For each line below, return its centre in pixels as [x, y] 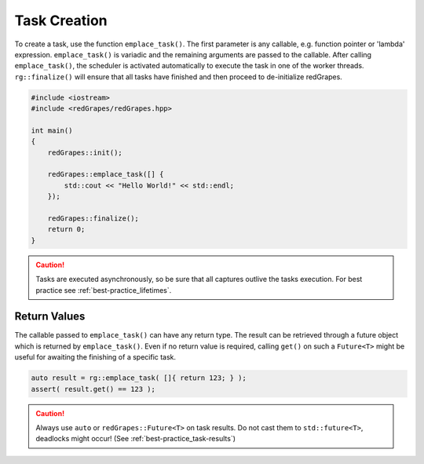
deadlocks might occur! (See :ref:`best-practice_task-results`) [135, 439]
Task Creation [61, 20]
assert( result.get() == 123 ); [93, 389]
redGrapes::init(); [85, 152]
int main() [52, 130]
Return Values [50, 317]
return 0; [66, 229]
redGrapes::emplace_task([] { [106, 174]
